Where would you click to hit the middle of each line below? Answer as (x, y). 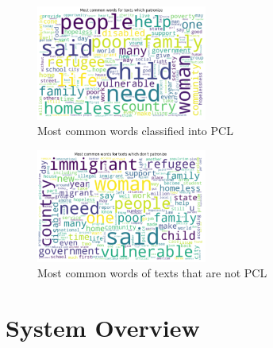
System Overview (103, 327)
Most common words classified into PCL (135, 131)
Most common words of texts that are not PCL (152, 273)
